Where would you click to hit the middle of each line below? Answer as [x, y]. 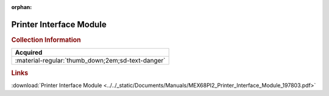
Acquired [29, 53]
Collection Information [46, 39]
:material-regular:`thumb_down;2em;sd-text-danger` [90, 61]
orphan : [22, 7]
